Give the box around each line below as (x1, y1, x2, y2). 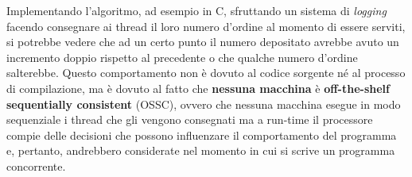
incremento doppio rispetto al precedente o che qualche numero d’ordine (6, 48, 358, 65)
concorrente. (6, 157, 66, 174)
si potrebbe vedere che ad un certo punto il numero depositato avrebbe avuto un (6, 33, 399, 50)
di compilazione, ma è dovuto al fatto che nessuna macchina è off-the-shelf (6, 79, 390, 96)
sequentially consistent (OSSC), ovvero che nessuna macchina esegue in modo (6, 95, 401, 112)
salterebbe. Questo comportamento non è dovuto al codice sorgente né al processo (6, 64, 406, 81)
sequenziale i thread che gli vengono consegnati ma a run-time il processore (6, 111, 373, 128)
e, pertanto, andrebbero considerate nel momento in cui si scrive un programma (6, 142, 395, 159)
